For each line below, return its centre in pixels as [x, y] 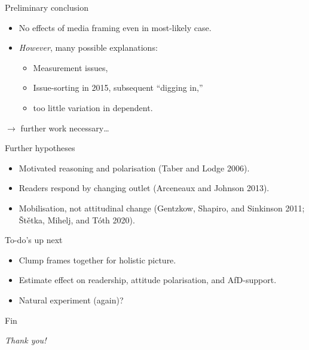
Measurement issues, [71, 67]
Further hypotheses [40, 148]
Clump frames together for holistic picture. [97, 260]
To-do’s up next [34, 240]
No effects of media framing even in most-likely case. [115, 27]
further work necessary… [65, 128]
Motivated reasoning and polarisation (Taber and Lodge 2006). [134, 168]
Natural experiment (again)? [71, 300]
